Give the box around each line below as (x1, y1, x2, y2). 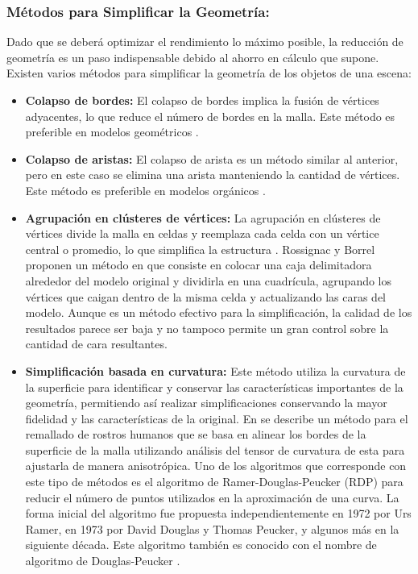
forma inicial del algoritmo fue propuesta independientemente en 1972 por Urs (25, 505, 412, 522)
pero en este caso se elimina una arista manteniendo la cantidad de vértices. (25, 166, 400, 183)
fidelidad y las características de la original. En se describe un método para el (25, 410, 408, 426)
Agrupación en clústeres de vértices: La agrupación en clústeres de (25, 209, 381, 226)
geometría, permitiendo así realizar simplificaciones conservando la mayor (25, 394, 387, 411)
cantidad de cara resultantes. (25, 335, 168, 352)
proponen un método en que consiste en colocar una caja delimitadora (25, 256, 372, 273)
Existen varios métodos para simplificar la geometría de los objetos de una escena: (6, 64, 412, 81)
